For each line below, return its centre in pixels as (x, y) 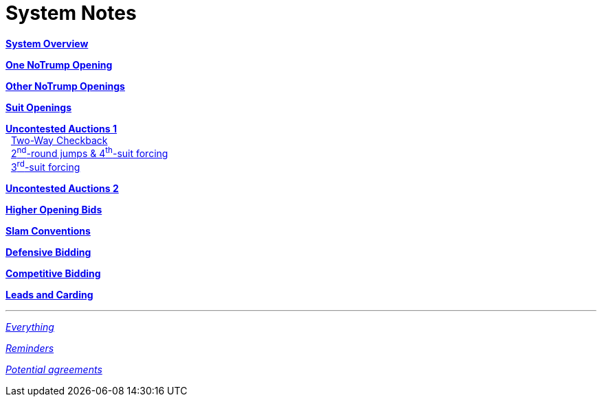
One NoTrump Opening (59, 64)
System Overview (47, 43)
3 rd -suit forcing (45, 166)
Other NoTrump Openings (65, 86)
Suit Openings (38, 107)
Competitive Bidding (53, 274)
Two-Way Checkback (59, 140)
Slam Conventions (48, 231)
